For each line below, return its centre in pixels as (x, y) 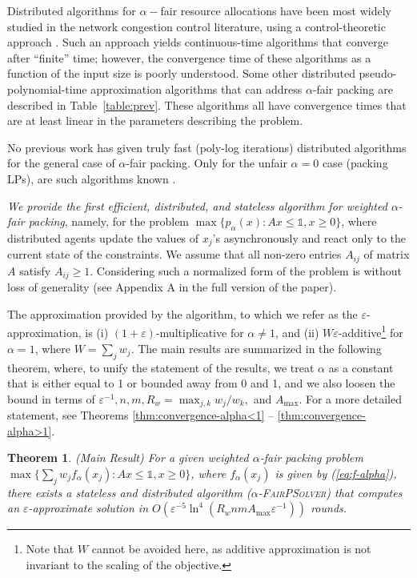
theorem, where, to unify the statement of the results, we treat (161, 367)
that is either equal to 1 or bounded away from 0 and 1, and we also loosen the (201, 383)
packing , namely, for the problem (109, 221)
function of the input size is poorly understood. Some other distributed (181, 73)
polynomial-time (47, 88)
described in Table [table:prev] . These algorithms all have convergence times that (207, 104)
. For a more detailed (350, 398)
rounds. (329, 508)
